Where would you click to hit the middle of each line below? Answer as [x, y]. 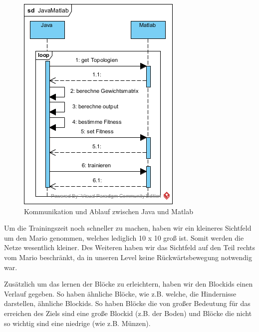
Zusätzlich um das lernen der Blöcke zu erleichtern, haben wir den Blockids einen [129, 284]
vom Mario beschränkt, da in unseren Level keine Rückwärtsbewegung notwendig [128, 257]
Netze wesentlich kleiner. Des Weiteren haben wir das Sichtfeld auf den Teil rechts [130, 247]
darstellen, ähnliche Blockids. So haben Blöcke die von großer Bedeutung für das [127, 303]
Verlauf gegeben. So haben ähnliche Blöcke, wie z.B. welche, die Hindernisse [120, 293]
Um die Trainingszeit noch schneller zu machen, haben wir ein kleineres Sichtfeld [128, 228]
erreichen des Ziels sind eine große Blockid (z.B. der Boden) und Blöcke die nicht [128, 313]
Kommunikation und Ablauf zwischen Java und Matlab [109, 211]
